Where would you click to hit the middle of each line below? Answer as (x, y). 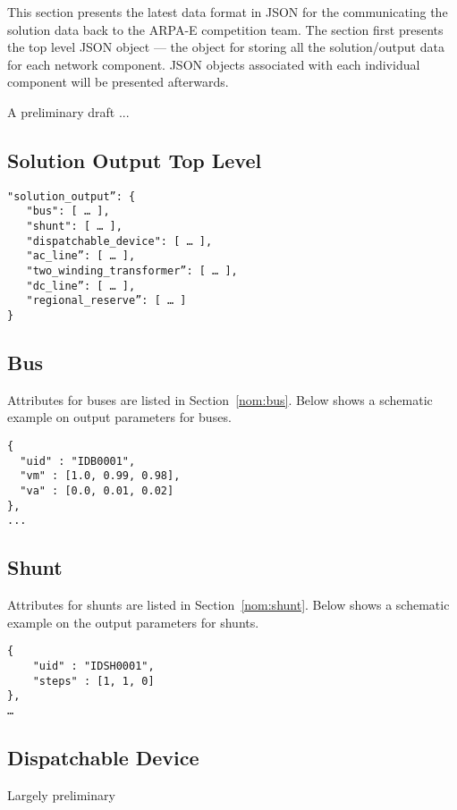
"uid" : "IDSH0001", (93, 667)
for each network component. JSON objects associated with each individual (214, 64)
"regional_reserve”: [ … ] (106, 301)
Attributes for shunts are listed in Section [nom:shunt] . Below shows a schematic (228, 605)
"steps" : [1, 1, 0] (93, 681)
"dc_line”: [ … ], (81, 286)
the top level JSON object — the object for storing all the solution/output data (226, 47)
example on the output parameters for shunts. (133, 622)
